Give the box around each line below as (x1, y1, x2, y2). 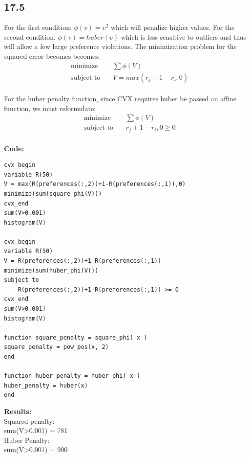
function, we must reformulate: (4, 103, 96, 113)
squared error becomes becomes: (4, 50, 100, 61)
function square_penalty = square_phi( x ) (4, 334, 147, 341)
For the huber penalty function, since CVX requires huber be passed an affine (4, 93, 236, 104)
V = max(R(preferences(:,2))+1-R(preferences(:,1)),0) (4, 181, 186, 188)
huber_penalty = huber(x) (4, 382, 88, 389)
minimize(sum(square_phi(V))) (4, 190, 102, 197)
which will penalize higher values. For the (110, 22, 235, 32)
